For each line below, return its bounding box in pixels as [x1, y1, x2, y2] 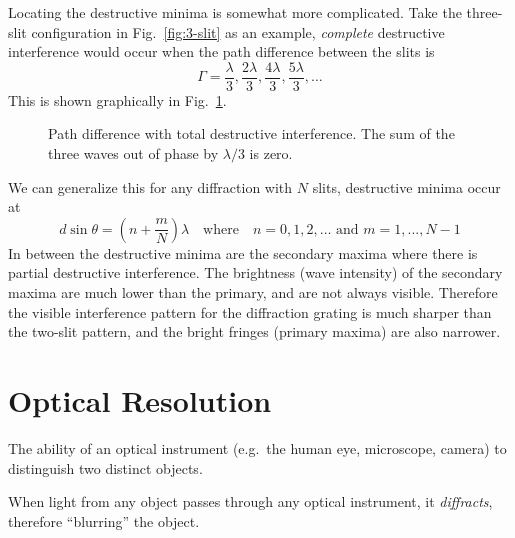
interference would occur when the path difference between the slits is [8, 41, 435, 62]
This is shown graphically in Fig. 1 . [8, 89, 227, 110]
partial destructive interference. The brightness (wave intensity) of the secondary [8, 262, 503, 283]
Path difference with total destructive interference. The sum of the [48, 123, 455, 144]
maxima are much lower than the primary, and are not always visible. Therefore [8, 282, 498, 302]
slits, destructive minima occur [312, 176, 501, 197]
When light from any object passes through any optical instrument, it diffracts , [8, 491, 493, 512]
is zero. [249, 143, 293, 164]
